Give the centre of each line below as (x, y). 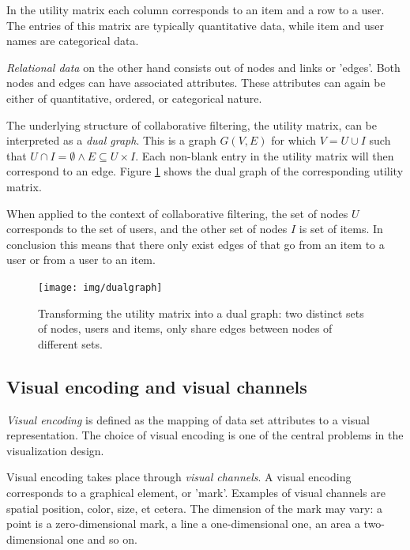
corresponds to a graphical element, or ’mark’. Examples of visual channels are (196, 492)
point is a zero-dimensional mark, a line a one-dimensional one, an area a (183, 524)
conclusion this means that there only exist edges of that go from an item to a (196, 244)
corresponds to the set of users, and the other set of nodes (147, 229)
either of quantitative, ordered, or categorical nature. (134, 98)
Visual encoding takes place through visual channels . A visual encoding (179, 477)
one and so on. (102, 539)
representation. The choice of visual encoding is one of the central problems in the (205, 435)
